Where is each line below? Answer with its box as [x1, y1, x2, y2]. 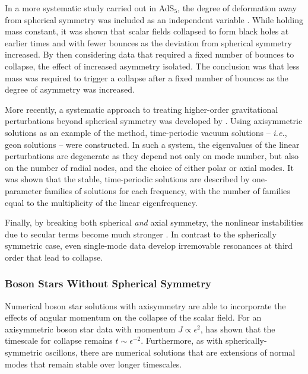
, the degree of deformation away [177, 2, 297, 14]
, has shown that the [200, 322, 275, 335]
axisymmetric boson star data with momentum [5, 322, 176, 335]
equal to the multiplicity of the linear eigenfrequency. [5, 196, 198, 208]
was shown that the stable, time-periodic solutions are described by [5, 173, 250, 185]
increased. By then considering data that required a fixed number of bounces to [5, 48, 294, 61]
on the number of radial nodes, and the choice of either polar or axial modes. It [5, 161, 294, 173]
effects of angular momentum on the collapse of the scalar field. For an [5, 311, 262, 324]
